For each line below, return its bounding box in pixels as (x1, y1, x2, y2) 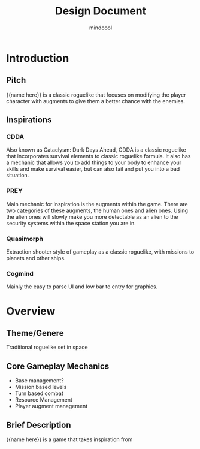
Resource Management (14, 396, 73, 403)
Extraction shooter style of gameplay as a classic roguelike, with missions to (6, 248, 195, 255)
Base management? (14, 377, 64, 384)
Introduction (6, 51, 69, 65)
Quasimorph (6, 234, 44, 243)
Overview (6, 304, 56, 318)
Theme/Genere (6, 328, 64, 338)
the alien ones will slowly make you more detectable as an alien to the (6, 213, 178, 220)
